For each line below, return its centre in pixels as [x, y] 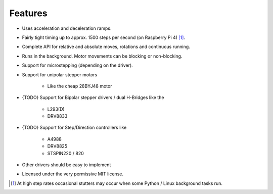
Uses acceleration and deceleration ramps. [67, 28]
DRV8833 [57, 116]
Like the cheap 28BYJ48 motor [80, 86]
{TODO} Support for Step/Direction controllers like [74, 128]
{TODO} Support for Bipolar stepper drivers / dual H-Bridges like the [93, 98]
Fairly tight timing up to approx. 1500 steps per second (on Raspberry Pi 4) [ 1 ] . [104, 37]
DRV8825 [57, 146]
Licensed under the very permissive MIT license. [73, 174]
